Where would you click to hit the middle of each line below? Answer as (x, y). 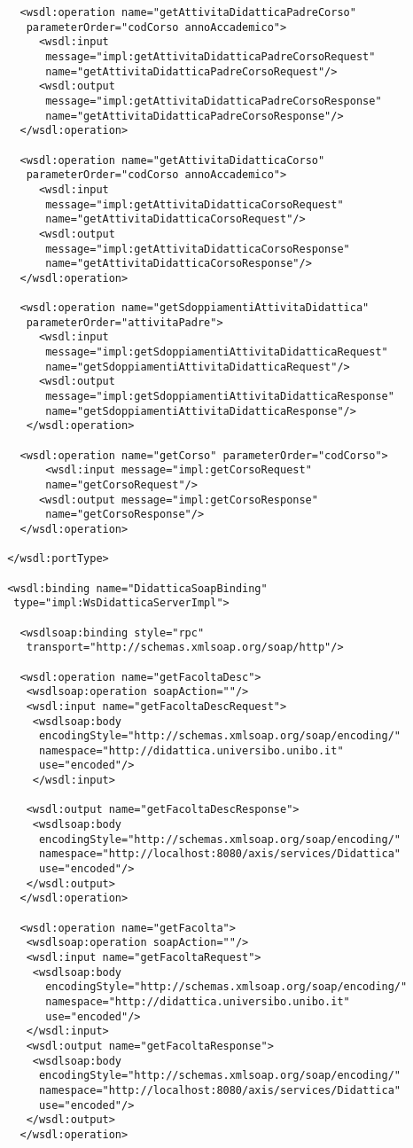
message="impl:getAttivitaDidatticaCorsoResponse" (198, 249)
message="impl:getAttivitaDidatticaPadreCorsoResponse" (214, 101)
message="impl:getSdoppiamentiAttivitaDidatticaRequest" (217, 352)
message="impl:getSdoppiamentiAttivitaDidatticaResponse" (220, 397)
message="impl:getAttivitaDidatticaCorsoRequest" (195, 204)
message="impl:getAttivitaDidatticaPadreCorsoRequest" (210, 56)
